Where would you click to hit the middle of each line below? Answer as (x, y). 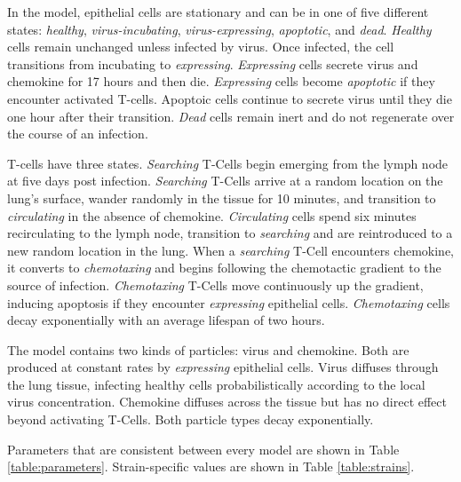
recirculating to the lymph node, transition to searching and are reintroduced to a (230, 233)
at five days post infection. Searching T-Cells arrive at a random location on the (225, 181)
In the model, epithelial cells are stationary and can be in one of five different (218, 12)
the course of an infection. (78, 134)
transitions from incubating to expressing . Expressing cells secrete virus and (213, 63)
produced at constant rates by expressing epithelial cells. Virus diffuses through (223, 367)
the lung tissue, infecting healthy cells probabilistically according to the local (216, 384)
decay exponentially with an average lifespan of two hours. (166, 320)
